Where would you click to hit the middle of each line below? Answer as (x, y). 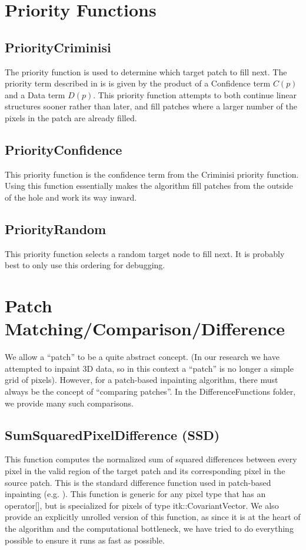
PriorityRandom (56, 229)
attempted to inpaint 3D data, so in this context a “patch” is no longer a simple (149, 368)
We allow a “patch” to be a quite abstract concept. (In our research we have (142, 357)
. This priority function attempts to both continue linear (195, 94)
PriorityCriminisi (58, 47)
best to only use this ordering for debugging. (85, 265)
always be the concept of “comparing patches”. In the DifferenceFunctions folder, (150, 391)
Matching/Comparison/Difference (145, 329)
